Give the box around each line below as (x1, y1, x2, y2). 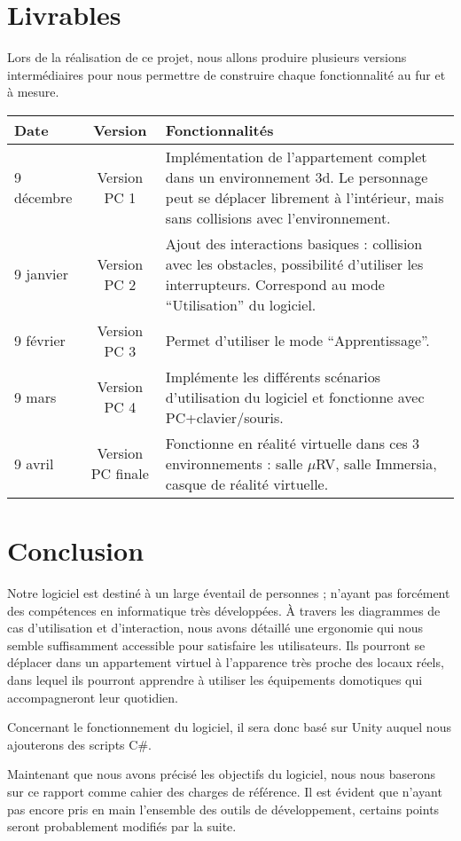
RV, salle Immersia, (316, 452, 437, 474)
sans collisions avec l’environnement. (165, 207, 391, 228)
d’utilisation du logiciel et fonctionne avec (165, 386, 425, 407)
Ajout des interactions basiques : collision (165, 232, 423, 254)
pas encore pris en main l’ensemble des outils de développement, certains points (7, 799, 440, 818)
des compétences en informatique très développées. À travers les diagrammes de (7, 601, 441, 619)
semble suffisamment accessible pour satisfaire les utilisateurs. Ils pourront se (7, 635, 426, 654)
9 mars (14, 386, 57, 407)
